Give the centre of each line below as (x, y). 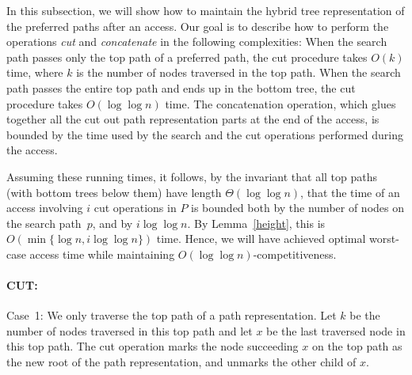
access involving (45, 208)
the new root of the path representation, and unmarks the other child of (181, 362)
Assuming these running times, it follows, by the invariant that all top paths (192, 176)
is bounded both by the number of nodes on (298, 208)
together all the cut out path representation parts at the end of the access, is (193, 119)
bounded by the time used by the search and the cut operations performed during (205, 134)
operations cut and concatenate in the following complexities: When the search (197, 42)
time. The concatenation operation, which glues (280, 103)
